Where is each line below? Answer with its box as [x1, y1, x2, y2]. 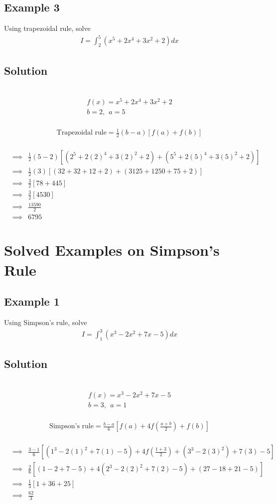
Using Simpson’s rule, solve [4, 317, 87, 327]
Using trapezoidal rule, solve [4, 23, 91, 33]
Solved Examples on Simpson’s [4, 240, 220, 260]
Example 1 [4, 294, 60, 309]
